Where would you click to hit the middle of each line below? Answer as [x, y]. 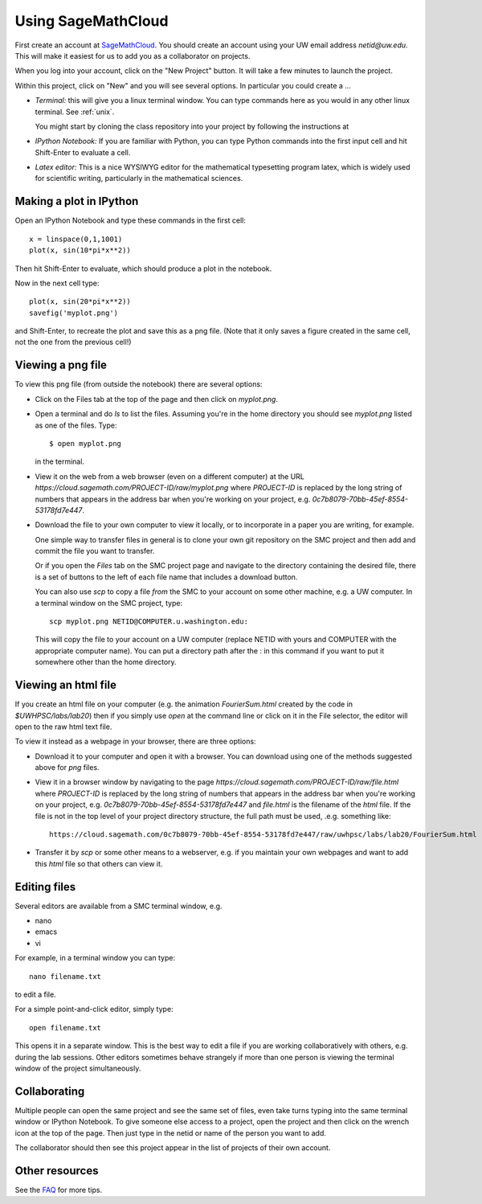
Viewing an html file [65, 685]
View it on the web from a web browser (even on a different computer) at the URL [170, 476]
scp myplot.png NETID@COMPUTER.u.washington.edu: [149, 622]
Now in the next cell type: [57, 283]
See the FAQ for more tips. [59, 1190]
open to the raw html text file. [63, 727]
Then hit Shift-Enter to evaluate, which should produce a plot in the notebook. [143, 268]
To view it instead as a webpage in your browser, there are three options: [135, 741]
